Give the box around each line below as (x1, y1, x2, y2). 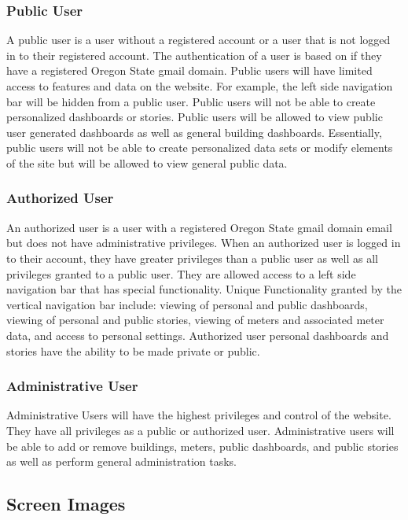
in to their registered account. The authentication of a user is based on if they (6, 46, 382, 63)
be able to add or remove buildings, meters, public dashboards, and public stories (6, 437, 399, 454)
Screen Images (6, 492, 126, 516)
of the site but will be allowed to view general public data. (6, 154, 288, 171)
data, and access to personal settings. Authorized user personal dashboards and (6, 326, 389, 343)
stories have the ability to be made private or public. (6, 342, 260, 359)
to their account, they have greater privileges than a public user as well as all (6, 249, 378, 266)
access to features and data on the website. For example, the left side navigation (6, 78, 393, 94)
